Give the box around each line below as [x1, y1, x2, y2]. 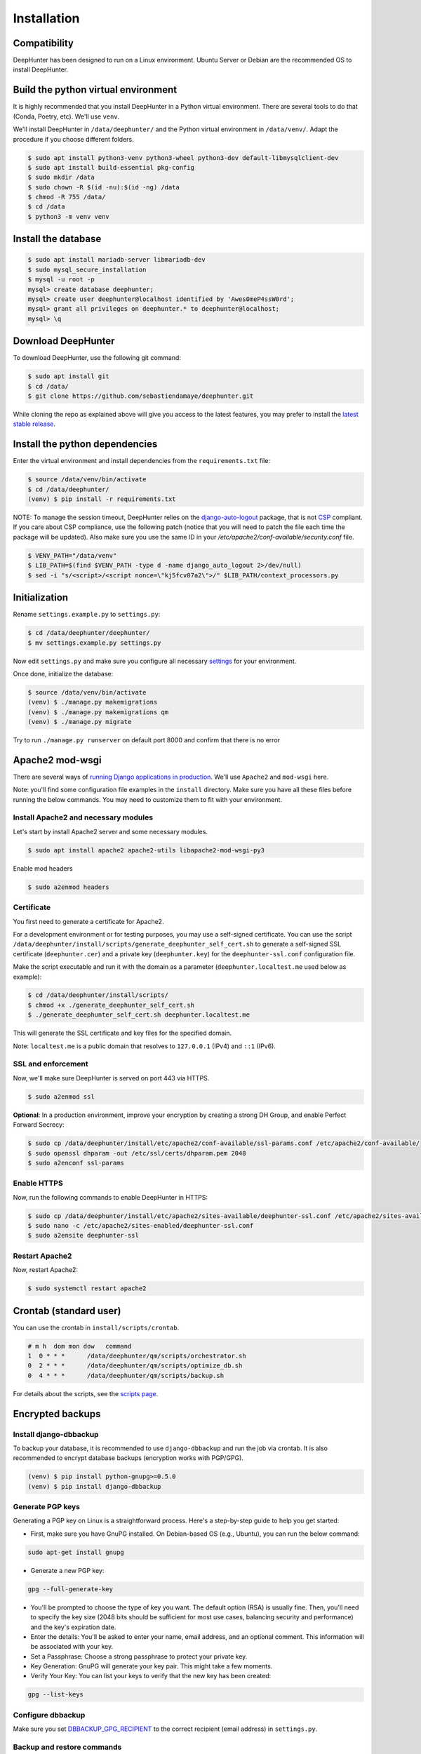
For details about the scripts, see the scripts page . [13, 1389, 159, 1398]
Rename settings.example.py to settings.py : [13, 610, 161, 619]
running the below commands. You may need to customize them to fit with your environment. [13, 795, 283, 803]
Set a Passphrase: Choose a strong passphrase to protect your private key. [30, 1652, 248, 1661]
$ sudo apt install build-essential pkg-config [27, 163, 194, 171]
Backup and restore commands [13, 1742, 122, 1752]
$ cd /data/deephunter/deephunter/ [27, 629, 150, 637]
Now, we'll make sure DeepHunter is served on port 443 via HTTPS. [13, 1073, 210, 1082]
